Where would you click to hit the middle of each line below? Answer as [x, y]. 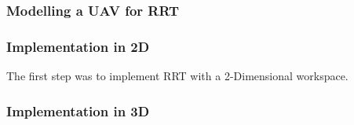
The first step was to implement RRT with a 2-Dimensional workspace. [177, 76]
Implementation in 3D [78, 110]
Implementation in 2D [78, 46]
